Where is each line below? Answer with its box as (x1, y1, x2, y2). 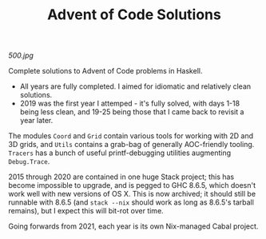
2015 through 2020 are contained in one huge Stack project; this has (8, 172, 234, 181)
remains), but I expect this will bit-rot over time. (8, 206, 164, 216)
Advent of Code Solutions (47, 6, 221, 24)
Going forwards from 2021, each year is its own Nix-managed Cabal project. (8, 221, 259, 231)
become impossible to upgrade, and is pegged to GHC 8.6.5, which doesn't (8, 181, 256, 190)
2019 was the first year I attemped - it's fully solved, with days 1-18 (19, 98, 240, 109)
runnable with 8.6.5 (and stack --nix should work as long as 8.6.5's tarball (8, 197, 254, 207)
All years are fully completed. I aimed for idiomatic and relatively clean (19, 82, 252, 91)
